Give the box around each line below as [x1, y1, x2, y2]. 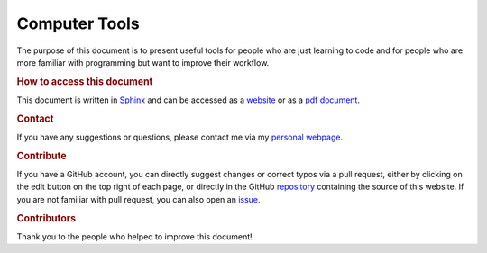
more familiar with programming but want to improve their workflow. [16, 57, 270, 68]
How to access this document [16, 75, 153, 87]
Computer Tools [16, 14, 140, 33]
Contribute [16, 149, 67, 162]
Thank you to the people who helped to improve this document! [16, 230, 253, 242]
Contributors [16, 212, 77, 224]
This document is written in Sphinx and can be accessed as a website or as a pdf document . [16, 95, 361, 105]
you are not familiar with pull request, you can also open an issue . [16, 194, 261, 204]
